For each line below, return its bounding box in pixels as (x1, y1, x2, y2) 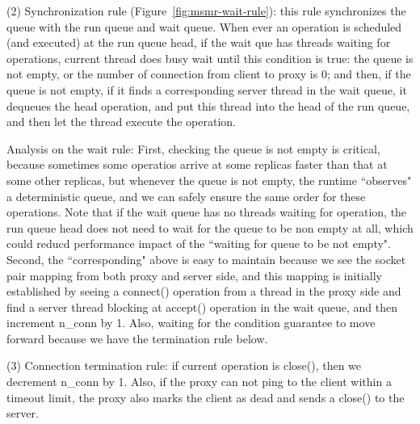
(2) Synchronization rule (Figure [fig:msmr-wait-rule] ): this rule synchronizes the (6, 2, 406, 19)
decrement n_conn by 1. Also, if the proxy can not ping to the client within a (6, 373, 392, 390)
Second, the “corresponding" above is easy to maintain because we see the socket (6, 250, 406, 267)
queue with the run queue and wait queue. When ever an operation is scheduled (6, 18, 402, 35)
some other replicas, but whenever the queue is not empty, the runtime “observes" (6, 171, 412, 188)
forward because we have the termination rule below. (6, 330, 268, 346)
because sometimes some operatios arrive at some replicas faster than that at (6, 156, 388, 173)
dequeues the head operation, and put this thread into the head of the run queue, (6, 97, 410, 114)
